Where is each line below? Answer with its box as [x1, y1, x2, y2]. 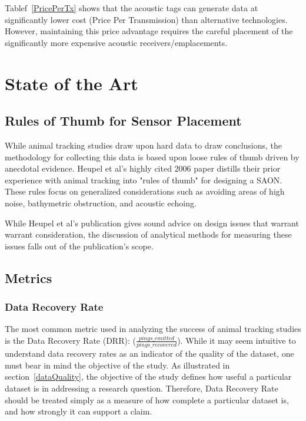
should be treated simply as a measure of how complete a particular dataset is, [5, 393, 289, 406]
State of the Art [5, 71, 138, 95]
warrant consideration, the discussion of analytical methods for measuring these [5, 228, 292, 241]
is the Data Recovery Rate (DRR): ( [5, 334, 136, 346]
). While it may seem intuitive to [177, 334, 296, 346]
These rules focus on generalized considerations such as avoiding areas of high [5, 185, 285, 198]
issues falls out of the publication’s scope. [5, 239, 154, 252]
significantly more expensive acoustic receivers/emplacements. [5, 36, 228, 48]
